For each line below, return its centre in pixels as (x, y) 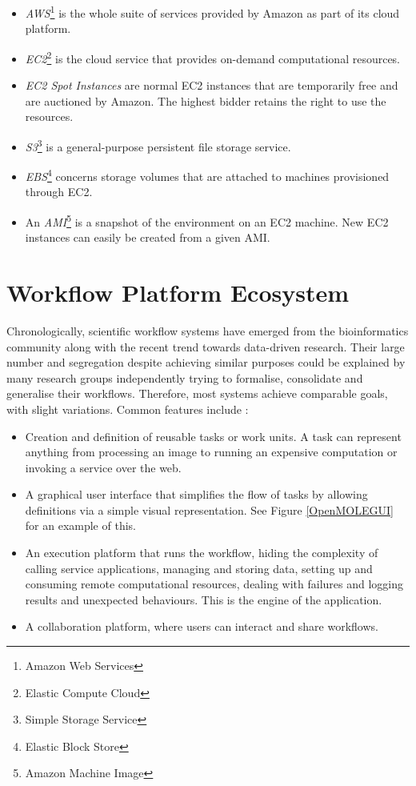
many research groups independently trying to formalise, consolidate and (185, 377)
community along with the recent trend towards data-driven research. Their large (206, 346)
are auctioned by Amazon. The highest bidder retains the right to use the (206, 100)
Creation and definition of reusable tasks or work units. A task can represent (213, 436)
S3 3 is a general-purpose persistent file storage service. (158, 145)
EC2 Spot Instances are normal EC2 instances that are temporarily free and (212, 85)
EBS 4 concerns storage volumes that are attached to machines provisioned (207, 175)
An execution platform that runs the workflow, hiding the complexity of (202, 553)
